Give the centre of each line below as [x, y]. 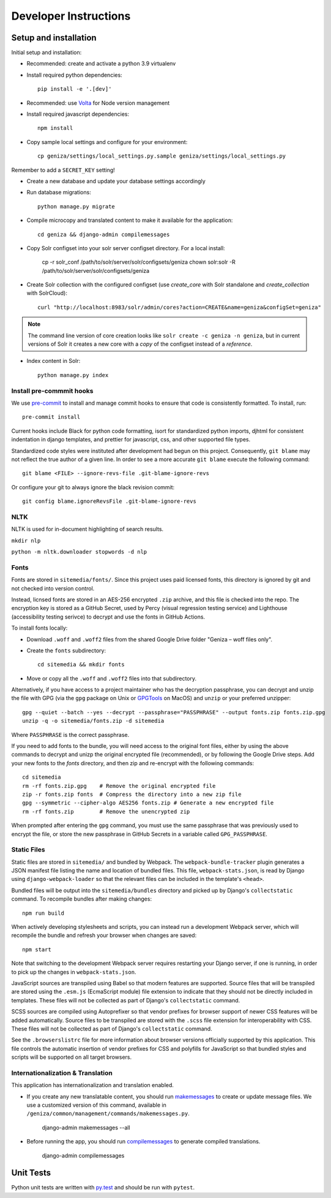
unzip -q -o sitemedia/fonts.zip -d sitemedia [93, 721]
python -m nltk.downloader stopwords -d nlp [79, 552]
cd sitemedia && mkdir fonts [81, 665]
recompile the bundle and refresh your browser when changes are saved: [104, 936]
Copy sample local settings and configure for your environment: [107, 142]
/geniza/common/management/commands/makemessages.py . [108, 1113]
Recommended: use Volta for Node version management [98, 103]
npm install [55, 128]
